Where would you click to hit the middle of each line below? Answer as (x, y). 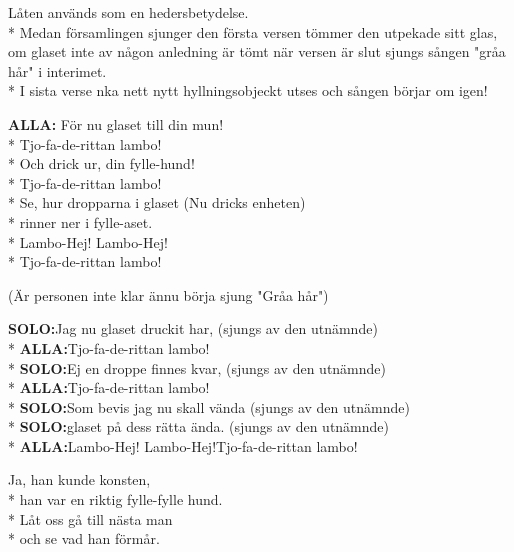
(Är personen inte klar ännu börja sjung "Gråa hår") (168, 294)
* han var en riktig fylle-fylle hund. (115, 499)
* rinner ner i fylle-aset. (80, 221)
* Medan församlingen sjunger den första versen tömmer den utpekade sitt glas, (253, 31)
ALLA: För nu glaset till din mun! (116, 123)
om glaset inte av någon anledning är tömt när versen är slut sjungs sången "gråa (257, 51)
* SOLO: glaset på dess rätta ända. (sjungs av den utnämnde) (199, 426)
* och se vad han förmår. (84, 538)
